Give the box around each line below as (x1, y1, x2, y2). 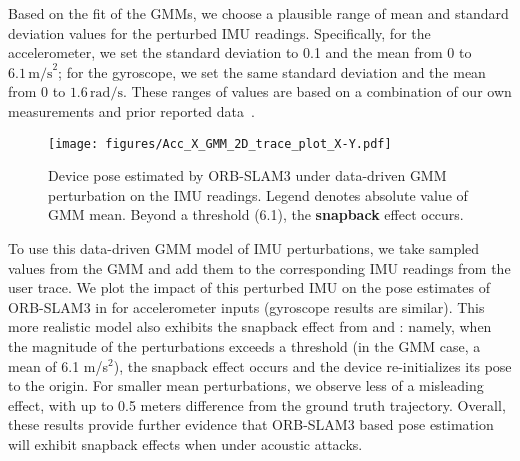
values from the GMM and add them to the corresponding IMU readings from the (8, 257, 511, 278)
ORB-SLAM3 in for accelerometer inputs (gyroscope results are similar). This (8, 296, 485, 317)
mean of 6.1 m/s (8, 355, 109, 376)
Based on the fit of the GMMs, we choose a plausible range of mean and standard (8, 3, 509, 23)
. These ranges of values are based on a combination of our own (122, 81, 512, 102)
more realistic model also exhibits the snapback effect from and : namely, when (8, 316, 492, 337)
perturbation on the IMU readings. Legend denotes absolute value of (48, 184, 468, 205)
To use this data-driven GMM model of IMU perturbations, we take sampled (8, 238, 480, 258)
